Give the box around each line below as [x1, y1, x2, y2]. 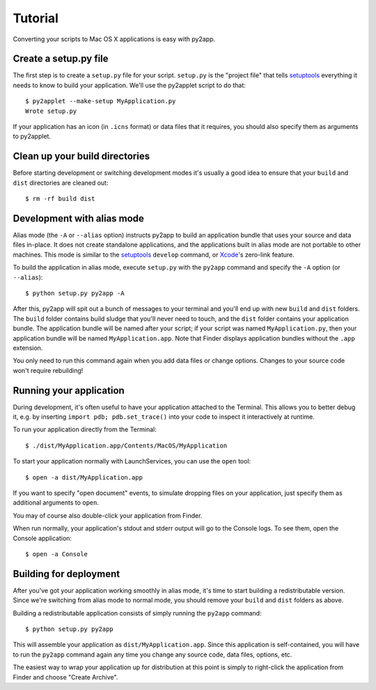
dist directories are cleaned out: [13, 178, 109, 187]
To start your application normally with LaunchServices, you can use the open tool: [13, 457, 251, 466]
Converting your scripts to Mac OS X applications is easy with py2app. [13, 35, 216, 43]
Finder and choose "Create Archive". [13, 673, 118, 681]
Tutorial [13, 10, 59, 26]
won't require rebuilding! [13, 366, 84, 374]
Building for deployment [13, 568, 120, 580]
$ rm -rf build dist [25, 195, 95, 203]
